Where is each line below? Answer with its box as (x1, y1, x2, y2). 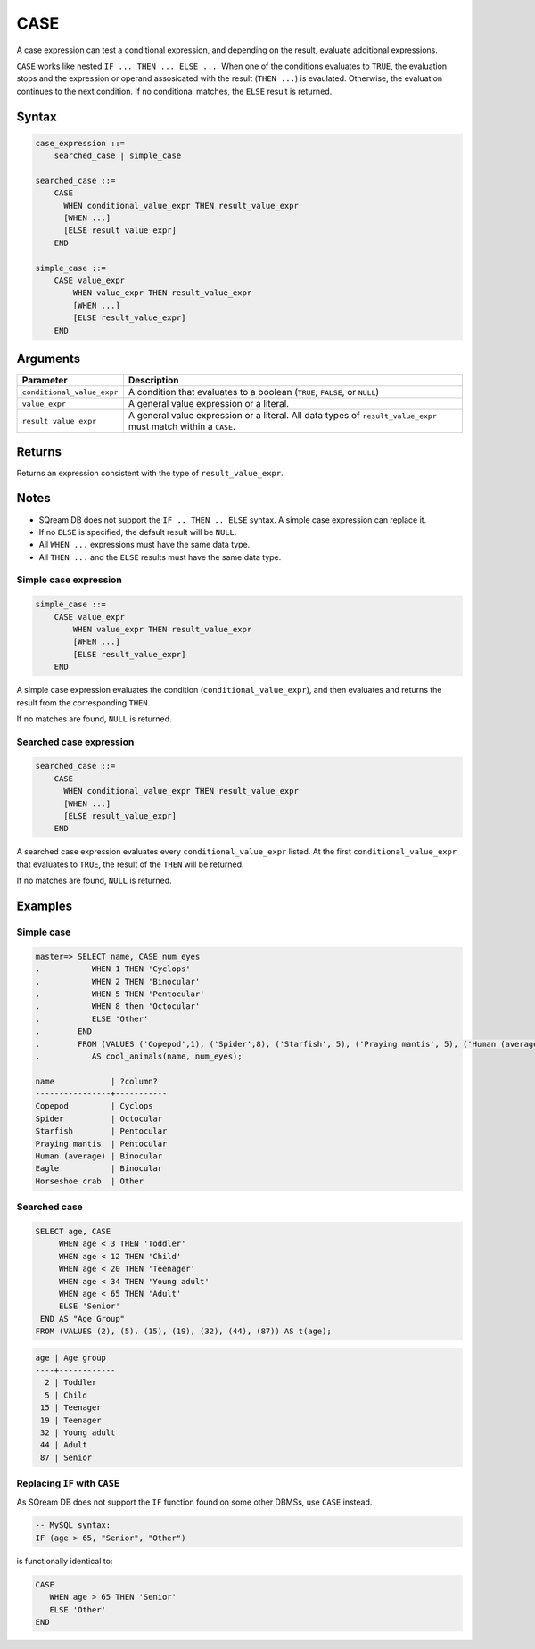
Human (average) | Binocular (35, 1151, 163, 1161)
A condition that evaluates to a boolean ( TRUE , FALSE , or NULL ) (128, 386, 380, 399)
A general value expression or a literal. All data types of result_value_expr (128, 409, 437, 422)
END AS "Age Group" (40, 1314, 125, 1323)
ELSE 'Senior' (58, 1301, 120, 1311)
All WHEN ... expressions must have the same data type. (38, 540, 251, 550)
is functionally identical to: (16, 1555, 113, 1566)
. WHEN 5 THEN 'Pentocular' (35, 988, 205, 999)
